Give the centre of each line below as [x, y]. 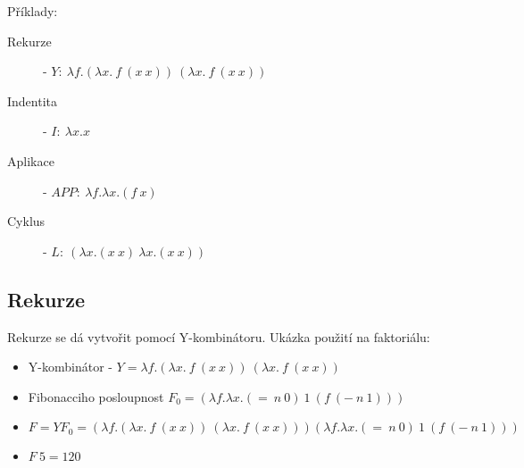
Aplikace [31, 160]
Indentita [33, 100]
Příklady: [33, 11]
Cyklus [26, 221]
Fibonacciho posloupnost [96, 396]
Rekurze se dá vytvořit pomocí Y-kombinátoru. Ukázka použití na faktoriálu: [219, 336]
